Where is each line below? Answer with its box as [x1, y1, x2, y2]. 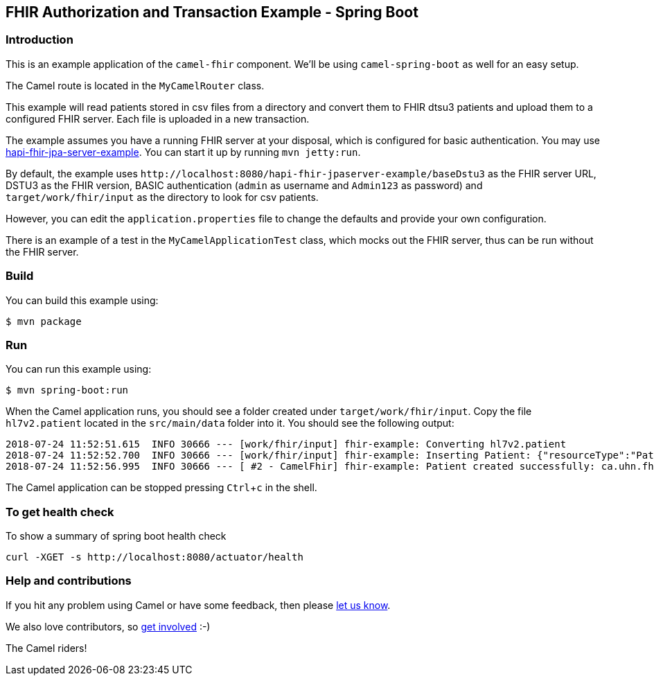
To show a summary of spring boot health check [6, 530, 227, 542]
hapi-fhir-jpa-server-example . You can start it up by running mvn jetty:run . [6, 145, 361, 158]
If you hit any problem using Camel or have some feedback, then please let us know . [6, 599, 391, 611]
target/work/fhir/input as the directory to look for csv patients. [6, 191, 319, 203]
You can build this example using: [6, 294, 159, 306]
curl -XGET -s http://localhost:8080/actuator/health [6, 551, 303, 563]
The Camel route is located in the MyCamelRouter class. [6, 79, 265, 91]
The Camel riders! [6, 642, 87, 654]
